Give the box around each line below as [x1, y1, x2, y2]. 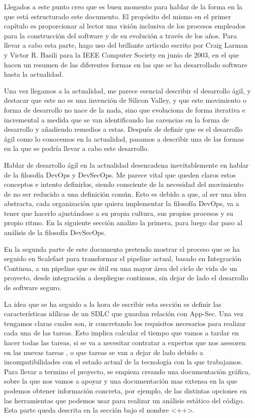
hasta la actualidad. [4, 69, 64, 79]
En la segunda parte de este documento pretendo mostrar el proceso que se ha [4, 243, 240, 254]
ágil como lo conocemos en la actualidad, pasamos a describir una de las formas [4, 133, 244, 144]
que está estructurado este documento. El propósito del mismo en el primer [4, 11, 231, 21]
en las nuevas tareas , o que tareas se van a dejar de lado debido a [4, 347, 203, 357]
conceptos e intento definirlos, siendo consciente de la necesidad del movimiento [4, 179, 244, 189]
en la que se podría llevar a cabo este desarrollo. [4, 143, 149, 153]
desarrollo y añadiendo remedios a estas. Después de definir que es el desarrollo [4, 124, 243, 134]
